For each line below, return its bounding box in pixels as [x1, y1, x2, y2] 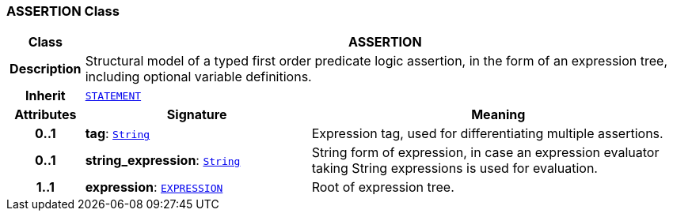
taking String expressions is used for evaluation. [311, 160, 598, 177]
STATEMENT [85, 89, 142, 102]
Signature [166, 107, 227, 123]
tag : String [85, 125, 150, 142]
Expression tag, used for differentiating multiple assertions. [311, 125, 663, 142]
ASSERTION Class [6, 3, 120, 19]
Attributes [14, 107, 77, 123]
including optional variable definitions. [85, 69, 312, 85]
